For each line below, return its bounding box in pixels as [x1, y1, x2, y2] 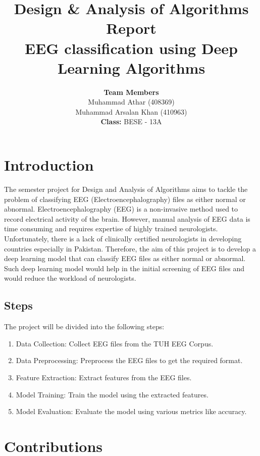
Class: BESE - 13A [100, 116, 162, 127]
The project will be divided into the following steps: [4, 321, 165, 332]
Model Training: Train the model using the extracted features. [16, 389, 209, 399]
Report [106, 18, 157, 38]
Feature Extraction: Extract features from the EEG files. [16, 372, 192, 382]
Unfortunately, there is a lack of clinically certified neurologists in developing [4, 233, 242, 243]
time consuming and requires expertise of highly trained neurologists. [4, 223, 218, 234]
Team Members [103, 86, 159, 97]
